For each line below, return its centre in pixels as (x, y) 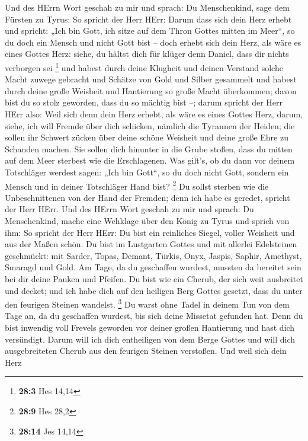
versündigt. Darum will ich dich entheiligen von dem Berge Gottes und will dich (150, 339)
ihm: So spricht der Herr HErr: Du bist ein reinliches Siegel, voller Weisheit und (150, 232)
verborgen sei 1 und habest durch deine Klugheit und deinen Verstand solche (144, 66)
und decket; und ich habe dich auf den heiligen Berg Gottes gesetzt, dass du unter (154, 290)
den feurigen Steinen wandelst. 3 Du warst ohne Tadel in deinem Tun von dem (147, 303)
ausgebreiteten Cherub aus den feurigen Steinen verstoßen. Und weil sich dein (146, 351)
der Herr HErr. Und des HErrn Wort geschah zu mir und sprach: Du (129, 209)
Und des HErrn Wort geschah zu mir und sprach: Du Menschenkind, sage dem (147, 7)
